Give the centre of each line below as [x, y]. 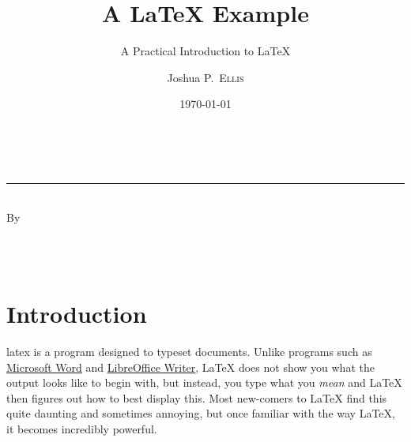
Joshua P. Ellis [205, 77]
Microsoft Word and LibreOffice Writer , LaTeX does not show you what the [190, 367]
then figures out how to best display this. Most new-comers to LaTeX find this [197, 397]
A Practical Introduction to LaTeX [205, 51]
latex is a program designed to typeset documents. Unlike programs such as [189, 351]
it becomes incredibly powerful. [82, 428]
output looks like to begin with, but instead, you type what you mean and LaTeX [204, 382]
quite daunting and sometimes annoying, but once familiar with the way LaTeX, [201, 413]
